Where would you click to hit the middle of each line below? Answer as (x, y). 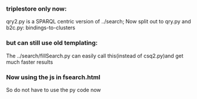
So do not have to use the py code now (54, 90)
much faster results (30, 62)
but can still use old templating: (52, 43)
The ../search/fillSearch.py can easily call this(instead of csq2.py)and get (95, 56)
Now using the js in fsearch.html (53, 77)
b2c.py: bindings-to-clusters (41, 28)
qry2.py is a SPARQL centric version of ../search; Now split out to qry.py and (98, 22)
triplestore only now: (36, 9)
